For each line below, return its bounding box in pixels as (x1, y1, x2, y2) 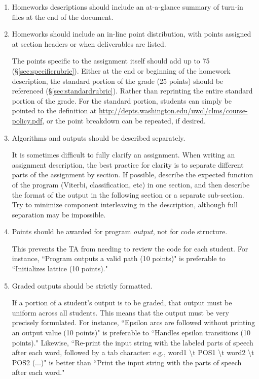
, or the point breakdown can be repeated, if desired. (42, 115, 206, 125)
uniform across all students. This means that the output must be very (12, 307, 229, 318)
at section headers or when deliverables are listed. (12, 38, 166, 49)
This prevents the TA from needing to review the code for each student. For (12, 243, 248, 254)
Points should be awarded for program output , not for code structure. (12, 226, 228, 237)
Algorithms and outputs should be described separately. (12, 132, 186, 143)
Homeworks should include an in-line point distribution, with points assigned (12, 28, 251, 39)
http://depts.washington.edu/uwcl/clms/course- (98, 105, 248, 116)
